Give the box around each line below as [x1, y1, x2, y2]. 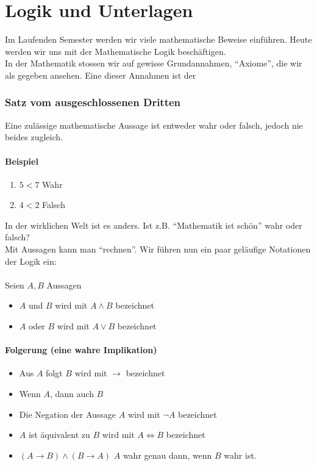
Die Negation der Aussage [19, 407, 116, 420]
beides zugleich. [5, 131, 63, 143]
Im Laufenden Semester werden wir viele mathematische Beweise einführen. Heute [5, 33, 312, 46]
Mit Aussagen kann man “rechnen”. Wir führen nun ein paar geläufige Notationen [5, 243, 311, 256]
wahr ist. [224, 448, 257, 461]
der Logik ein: [5, 254, 57, 267]
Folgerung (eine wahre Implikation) [5, 343, 157, 356]
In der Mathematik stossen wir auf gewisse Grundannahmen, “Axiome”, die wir [5, 57, 302, 70]
